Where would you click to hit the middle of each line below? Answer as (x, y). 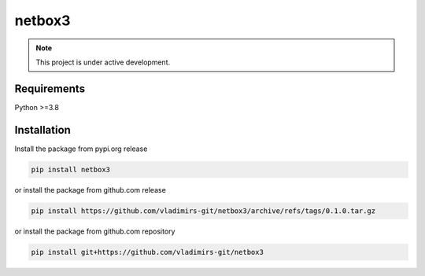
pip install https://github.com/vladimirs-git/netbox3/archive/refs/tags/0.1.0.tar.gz (203, 211)
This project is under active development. (103, 62)
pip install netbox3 (70, 169)
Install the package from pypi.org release (81, 149)
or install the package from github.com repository (95, 231)
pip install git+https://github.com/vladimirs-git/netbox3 (147, 252)
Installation (42, 130)
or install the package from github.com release (91, 190)
